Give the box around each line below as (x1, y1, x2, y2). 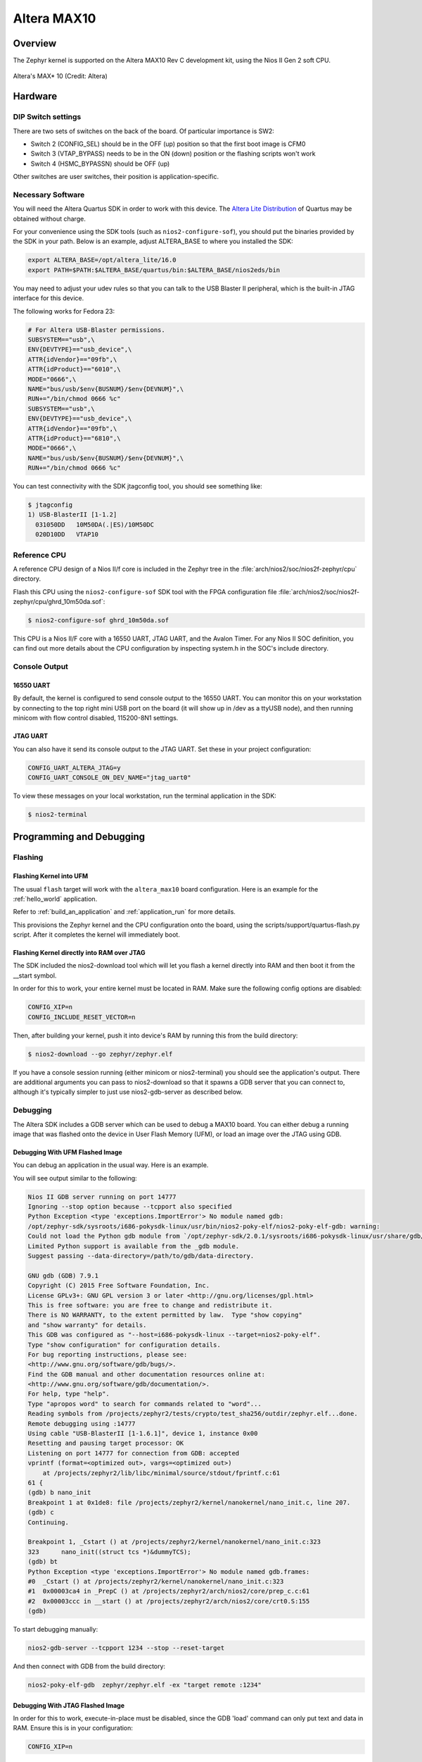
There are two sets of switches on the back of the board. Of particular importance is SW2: (13, 127, 274, 135)
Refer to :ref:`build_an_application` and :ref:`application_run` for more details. (13, 908, 236, 916)
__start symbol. (13, 971, 57, 980)
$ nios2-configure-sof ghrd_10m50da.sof (27, 617, 169, 624)
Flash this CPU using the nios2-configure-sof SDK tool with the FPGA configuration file (13, 587, 277, 596)
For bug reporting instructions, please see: (27, 1350, 188, 1358)
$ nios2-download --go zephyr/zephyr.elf (27, 1050, 173, 1058)
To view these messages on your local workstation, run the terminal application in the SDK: (13, 791, 277, 800)
